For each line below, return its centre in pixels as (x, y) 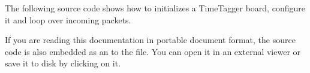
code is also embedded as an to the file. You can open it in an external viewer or (153, 51)
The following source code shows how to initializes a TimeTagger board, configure (155, 8)
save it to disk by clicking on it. (63, 63)
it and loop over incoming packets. (68, 19)
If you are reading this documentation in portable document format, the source (150, 40)
